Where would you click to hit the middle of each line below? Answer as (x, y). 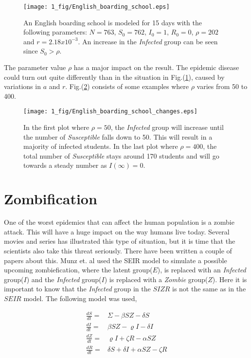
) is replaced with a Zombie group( (156, 279)
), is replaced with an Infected (202, 270)
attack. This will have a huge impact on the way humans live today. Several (117, 231)
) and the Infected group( (64, 279)
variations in (22, 86)
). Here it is (230, 279)
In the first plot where (56, 127)
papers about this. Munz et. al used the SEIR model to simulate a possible (116, 260)
